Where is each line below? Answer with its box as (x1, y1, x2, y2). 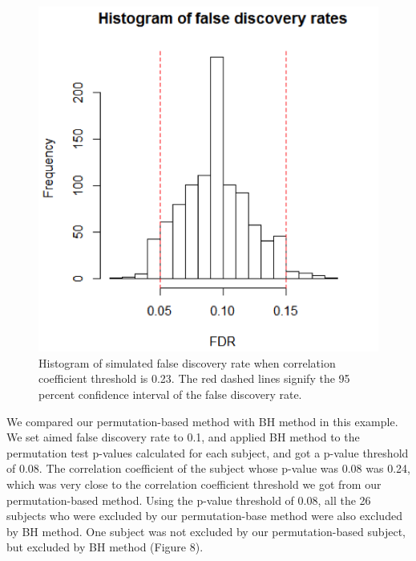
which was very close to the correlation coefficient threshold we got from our (6, 476, 382, 493)
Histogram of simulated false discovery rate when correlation (38, 354, 336, 371)
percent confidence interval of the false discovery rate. (38, 386, 302, 403)
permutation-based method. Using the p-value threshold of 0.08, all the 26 (6, 491, 371, 508)
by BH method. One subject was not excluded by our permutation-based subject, (6, 522, 406, 539)
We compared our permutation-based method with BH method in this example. (6, 413, 398, 429)
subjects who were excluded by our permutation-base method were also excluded (6, 507, 402, 524)
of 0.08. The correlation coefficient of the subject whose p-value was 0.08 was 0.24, (6, 460, 410, 477)
